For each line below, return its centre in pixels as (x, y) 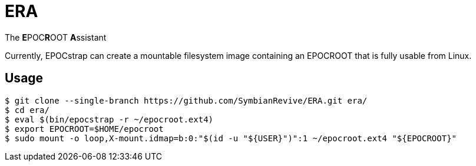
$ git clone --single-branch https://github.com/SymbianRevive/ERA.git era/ (186, 100)
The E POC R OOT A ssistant (56, 37)
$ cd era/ (27, 110)
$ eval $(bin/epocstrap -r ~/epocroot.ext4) (109, 119)
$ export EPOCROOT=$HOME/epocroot (84, 129)
